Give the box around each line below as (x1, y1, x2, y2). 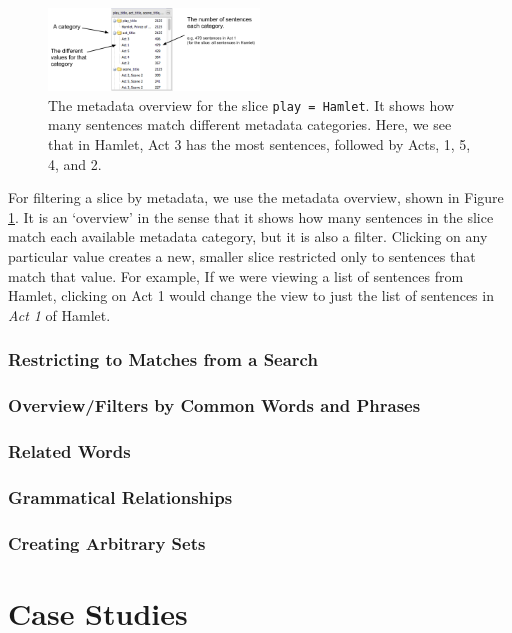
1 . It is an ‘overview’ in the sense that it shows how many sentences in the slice (8, 206, 494, 227)
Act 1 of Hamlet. (8, 304, 111, 325)
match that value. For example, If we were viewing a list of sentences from (8, 265, 464, 286)
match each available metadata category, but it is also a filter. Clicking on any (8, 226, 488, 247)
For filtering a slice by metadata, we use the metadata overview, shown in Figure (8, 187, 504, 208)
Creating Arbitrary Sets (8, 530, 206, 555)
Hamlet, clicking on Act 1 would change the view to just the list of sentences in (8, 285, 494, 306)
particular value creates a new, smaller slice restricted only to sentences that (8, 245, 476, 266)
